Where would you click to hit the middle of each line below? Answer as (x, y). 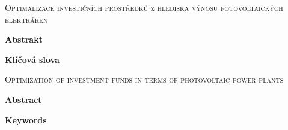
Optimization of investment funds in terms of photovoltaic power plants (144, 79)
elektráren (26, 19)
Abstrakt (24, 39)
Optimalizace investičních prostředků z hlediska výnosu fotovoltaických (144, 7)
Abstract (23, 99)
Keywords (26, 120)
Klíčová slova (32, 59)
